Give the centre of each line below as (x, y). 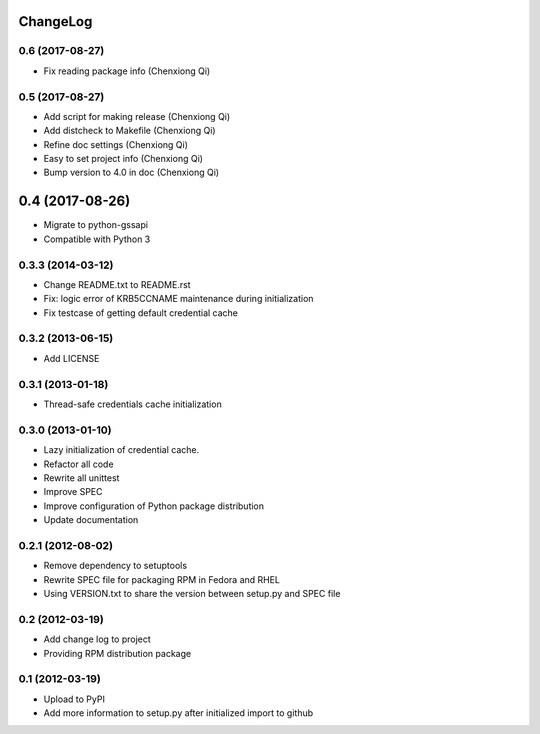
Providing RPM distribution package (117, 653)
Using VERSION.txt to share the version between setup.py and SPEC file (192, 593)
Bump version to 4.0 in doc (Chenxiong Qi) (131, 172)
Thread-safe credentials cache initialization (132, 404)
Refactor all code (78, 464)
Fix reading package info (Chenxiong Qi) (127, 71)
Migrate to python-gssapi (96, 225)
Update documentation (91, 520)
